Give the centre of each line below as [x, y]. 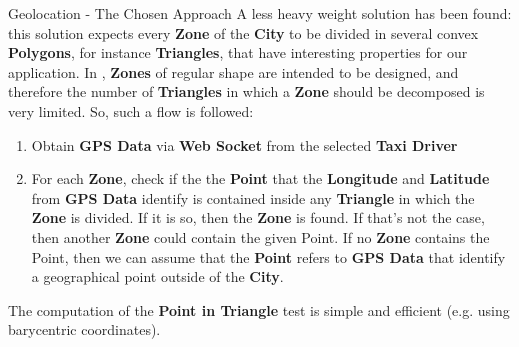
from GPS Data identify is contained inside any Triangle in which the [253, 197]
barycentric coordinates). [84, 329]
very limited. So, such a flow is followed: [131, 110]
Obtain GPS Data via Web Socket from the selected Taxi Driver [244, 144]
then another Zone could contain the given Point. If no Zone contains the [260, 236]
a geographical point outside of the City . [157, 276]
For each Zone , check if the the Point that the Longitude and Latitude [260, 178]
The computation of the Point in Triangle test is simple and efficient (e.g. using [259, 309]
